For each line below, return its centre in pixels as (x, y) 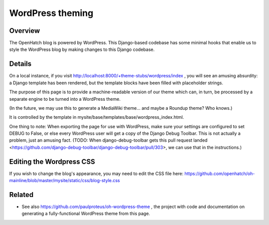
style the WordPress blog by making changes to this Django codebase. (82, 49)
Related (21, 195)
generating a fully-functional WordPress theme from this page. (86, 214)
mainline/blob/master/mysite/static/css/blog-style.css (65, 181)
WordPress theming (51, 13)
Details (20, 64)
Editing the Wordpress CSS (52, 161)
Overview (25, 31)
